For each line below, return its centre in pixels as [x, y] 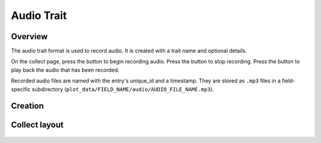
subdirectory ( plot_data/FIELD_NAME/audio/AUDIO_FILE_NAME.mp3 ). [123, 89]
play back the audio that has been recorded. [65, 70]
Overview [29, 36]
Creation [27, 106]
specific [21, 89]
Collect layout [37, 125]
